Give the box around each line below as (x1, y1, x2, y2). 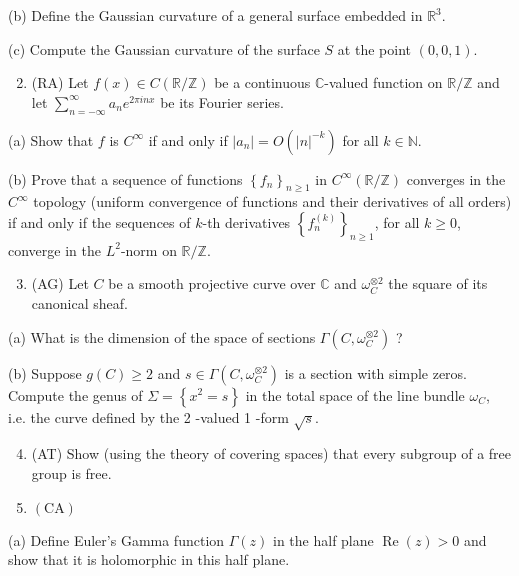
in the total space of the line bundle (245, 384, 465, 405)
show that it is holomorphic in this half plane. (8, 549, 290, 570)
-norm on (120, 239, 177, 260)
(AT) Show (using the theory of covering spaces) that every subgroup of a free (31, 443, 512, 464)
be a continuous (214, 72, 311, 93)
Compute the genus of (8, 384, 143, 405)
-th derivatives (202, 211, 291, 232)
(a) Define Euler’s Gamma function (8, 529, 225, 550)
